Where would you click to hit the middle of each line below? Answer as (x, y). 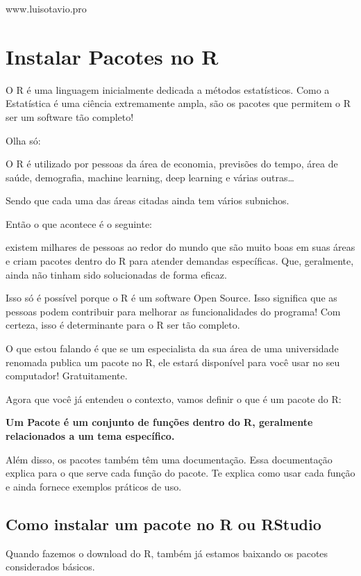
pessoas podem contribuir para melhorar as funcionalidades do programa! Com (173, 311)
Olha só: (23, 140)
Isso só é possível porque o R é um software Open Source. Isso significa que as (171, 298)
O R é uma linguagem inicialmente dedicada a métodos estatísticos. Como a (168, 89)
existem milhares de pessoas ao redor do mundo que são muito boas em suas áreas (180, 247)
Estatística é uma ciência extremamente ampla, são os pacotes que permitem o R (178, 103)
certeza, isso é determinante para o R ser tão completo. (123, 325)
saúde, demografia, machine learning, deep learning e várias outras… (150, 177)
